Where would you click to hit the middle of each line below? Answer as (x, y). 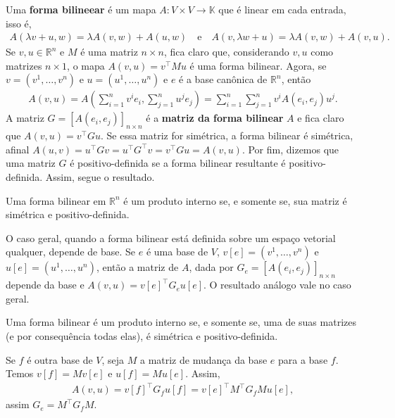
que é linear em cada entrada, (282, 9)
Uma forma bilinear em (56, 200)
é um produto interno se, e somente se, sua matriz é (235, 200)
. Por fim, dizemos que (290, 149)
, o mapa (86, 65)
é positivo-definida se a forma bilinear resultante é (178, 163)
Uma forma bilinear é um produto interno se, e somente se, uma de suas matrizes (181, 322)
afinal (18, 149)
